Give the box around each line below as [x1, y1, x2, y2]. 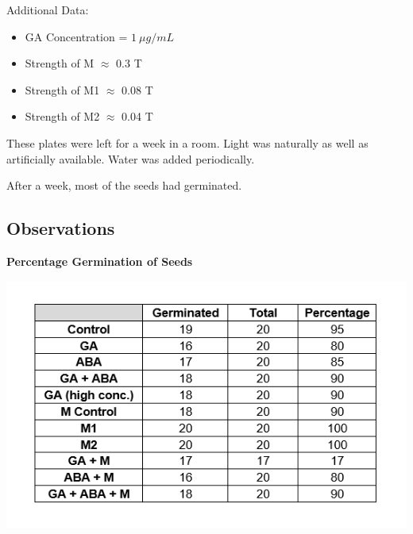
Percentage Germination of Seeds [6, 252, 193, 269]
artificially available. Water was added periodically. [6, 150, 255, 167]
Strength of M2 [25, 108, 100, 125]
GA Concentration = [25, 28, 128, 44]
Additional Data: [6, 2, 89, 17]
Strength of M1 [25, 81, 100, 98]
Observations [6, 216, 115, 240]
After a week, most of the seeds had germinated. [6, 177, 242, 194]
